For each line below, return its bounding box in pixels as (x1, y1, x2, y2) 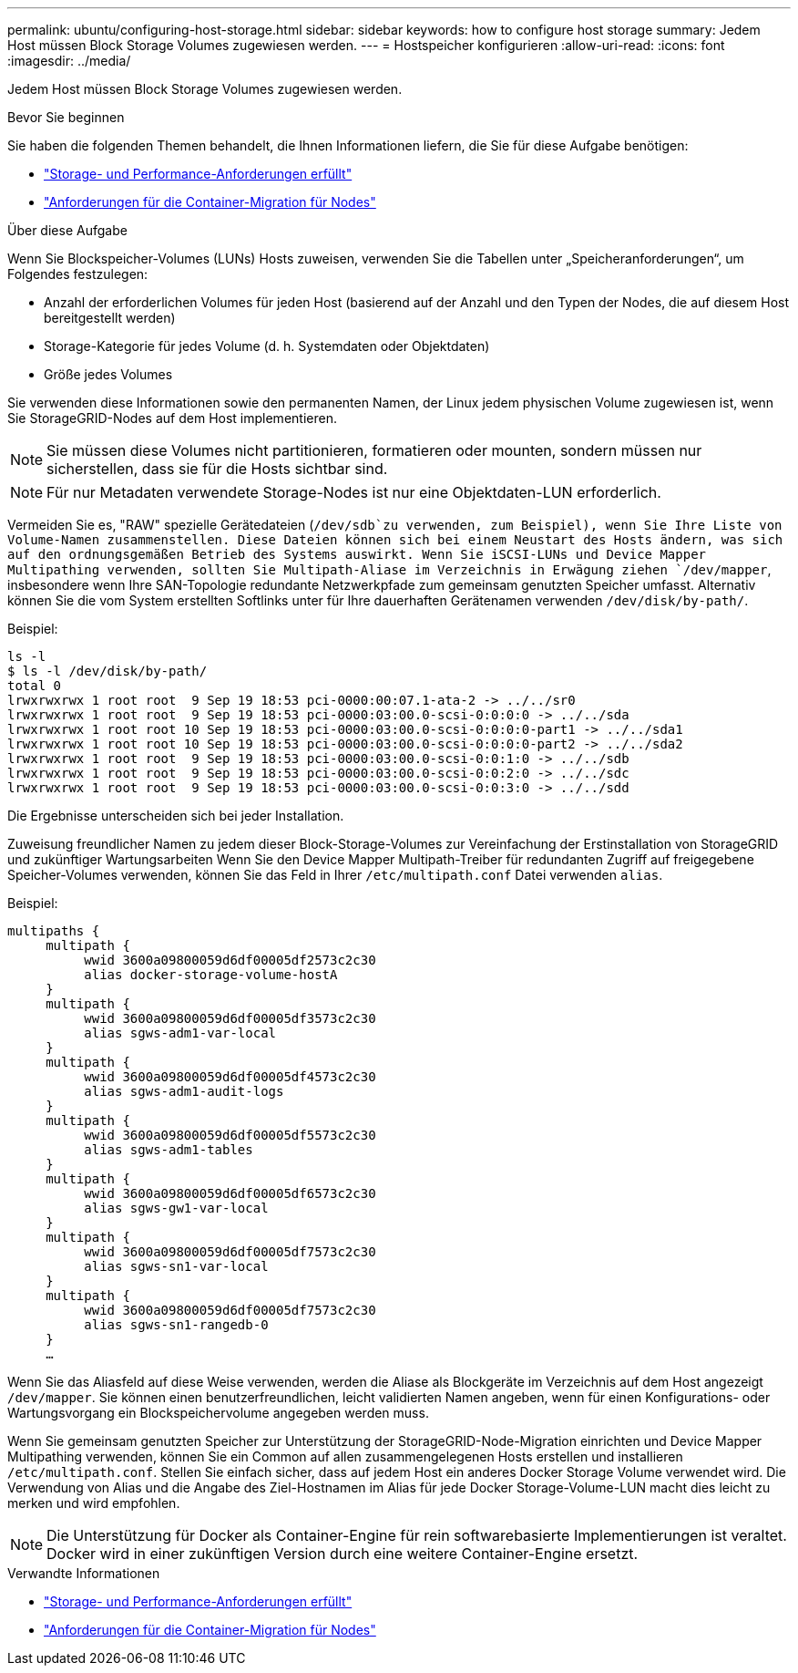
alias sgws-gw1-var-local (84, 1201, 269, 1215)
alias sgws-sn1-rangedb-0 (84, 1317, 269, 1332)
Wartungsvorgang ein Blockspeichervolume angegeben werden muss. (7, 1405, 429, 1420)
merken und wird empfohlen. (7, 1495, 180, 1511)
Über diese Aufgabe (7, 222, 128, 238)
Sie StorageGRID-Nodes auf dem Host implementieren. (7, 410, 337, 426)
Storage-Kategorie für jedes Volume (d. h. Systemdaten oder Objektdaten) (44, 338, 490, 354)
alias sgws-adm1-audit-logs (84, 1084, 284, 1099)
